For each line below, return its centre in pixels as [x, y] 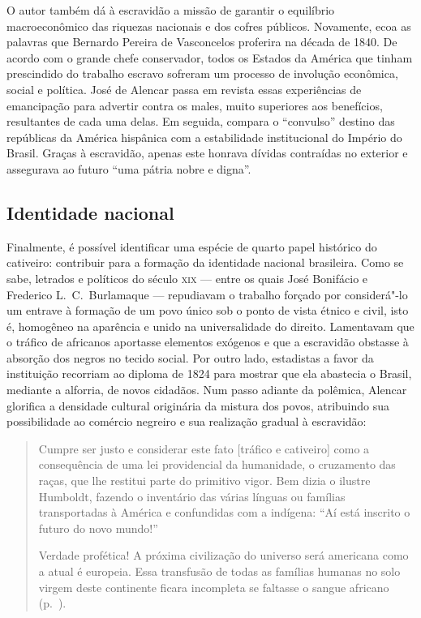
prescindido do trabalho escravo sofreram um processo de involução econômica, [202, 73]
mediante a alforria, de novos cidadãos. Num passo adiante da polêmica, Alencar [207, 390]
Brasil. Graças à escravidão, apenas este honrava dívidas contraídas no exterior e [207, 153]
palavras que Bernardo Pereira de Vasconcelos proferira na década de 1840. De [202, 42]
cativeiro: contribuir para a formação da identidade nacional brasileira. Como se [205, 262]
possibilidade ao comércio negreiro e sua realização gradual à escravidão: [187, 421]
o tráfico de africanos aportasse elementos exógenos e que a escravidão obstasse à [208, 342]
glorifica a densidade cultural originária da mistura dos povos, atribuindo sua [198, 405]
